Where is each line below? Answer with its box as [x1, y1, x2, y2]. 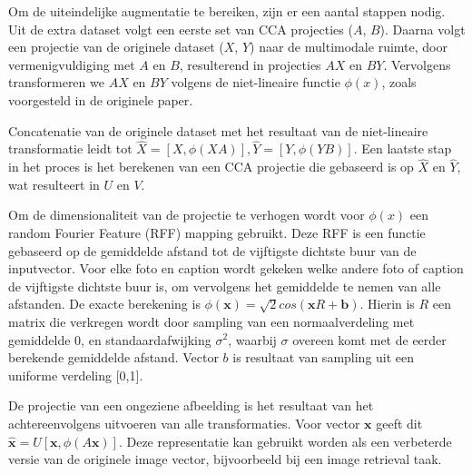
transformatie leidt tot [8, 139, 133, 158]
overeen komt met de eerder [292, 330, 447, 349]
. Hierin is [359, 294, 415, 313]
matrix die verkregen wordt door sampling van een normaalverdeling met [8, 311, 415, 331]
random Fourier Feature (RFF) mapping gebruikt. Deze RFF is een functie [8, 222, 426, 242]
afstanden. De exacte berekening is [8, 294, 201, 313]
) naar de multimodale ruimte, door [250, 37, 447, 56]
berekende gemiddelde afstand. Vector [8, 348, 219, 367]
